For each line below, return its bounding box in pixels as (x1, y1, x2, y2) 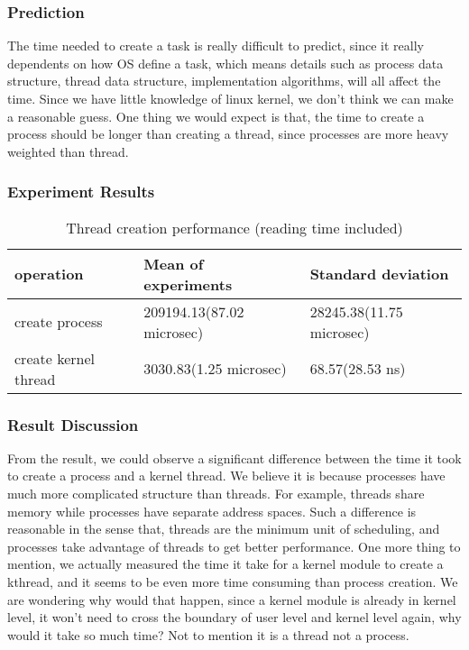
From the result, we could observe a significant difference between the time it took (7, 448, 462, 467)
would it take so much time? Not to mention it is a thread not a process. (7, 625, 409, 644)
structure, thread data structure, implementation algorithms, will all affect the (7, 71, 441, 90)
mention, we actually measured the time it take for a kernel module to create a (7, 554, 444, 573)
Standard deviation (309, 263, 449, 285)
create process (14, 311, 103, 333)
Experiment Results (7, 180, 155, 203)
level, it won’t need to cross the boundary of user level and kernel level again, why (7, 608, 462, 627)
